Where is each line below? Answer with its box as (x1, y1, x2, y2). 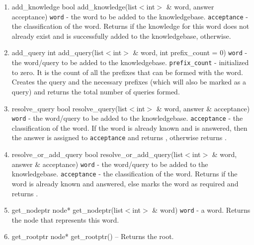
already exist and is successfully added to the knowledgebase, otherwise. (11, 30, 231, 41)
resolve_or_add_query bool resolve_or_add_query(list (11, 149, 183, 160)
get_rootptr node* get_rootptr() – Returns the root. (11, 231, 174, 242)
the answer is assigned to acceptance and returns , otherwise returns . (11, 132, 227, 143)
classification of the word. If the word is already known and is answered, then (11, 122, 248, 133)
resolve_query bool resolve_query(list (11, 103, 127, 113)
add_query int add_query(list (11, 47, 104, 58)
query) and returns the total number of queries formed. (11, 86, 180, 96)
